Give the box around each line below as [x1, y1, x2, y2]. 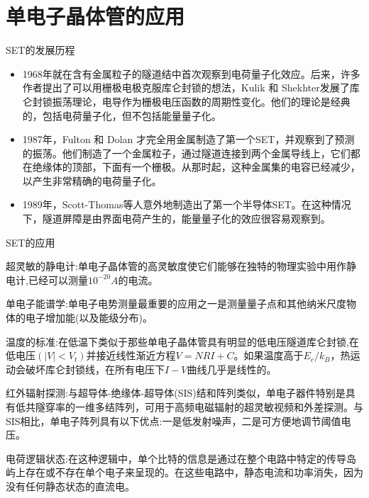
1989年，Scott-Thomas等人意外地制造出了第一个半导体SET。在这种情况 [22, 197, 351, 212]
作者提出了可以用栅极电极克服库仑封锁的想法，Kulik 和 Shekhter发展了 [22, 80, 350, 95]
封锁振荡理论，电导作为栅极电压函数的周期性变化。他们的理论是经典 [32, 94, 351, 108]
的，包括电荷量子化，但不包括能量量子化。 [22, 108, 221, 123]
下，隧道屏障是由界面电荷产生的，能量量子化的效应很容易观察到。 [22, 211, 331, 226]
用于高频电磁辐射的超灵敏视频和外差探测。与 [154, 400, 363, 414]
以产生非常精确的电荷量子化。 [22, 173, 162, 188]
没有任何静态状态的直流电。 [6, 478, 135, 493]
